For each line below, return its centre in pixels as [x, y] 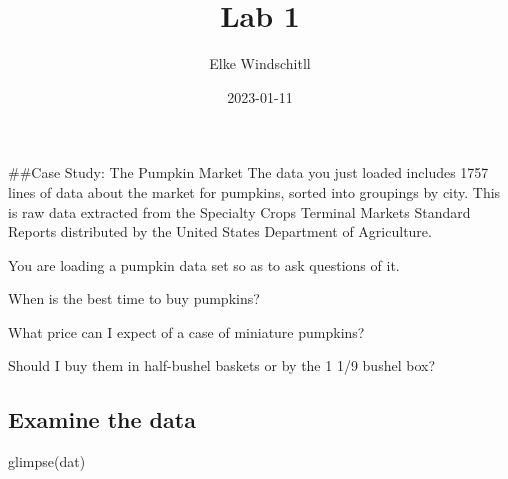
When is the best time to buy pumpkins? [134, 298]
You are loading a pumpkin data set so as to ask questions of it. [204, 264]
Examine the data [102, 419]
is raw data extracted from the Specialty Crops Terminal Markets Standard [239, 211]
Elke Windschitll [260, 63]
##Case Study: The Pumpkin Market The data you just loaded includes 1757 [248, 172]
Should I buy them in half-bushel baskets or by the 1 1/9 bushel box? [221, 365]
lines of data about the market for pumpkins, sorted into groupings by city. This [254, 191]
